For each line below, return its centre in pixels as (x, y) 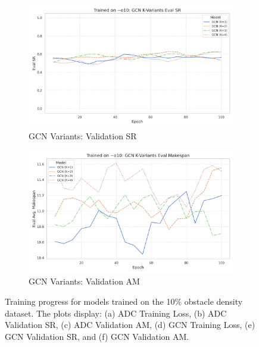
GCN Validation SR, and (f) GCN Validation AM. (97, 336)
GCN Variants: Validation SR (83, 135)
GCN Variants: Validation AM (84, 281)
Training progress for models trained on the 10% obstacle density (124, 301)
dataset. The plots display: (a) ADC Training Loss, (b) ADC (116, 313)
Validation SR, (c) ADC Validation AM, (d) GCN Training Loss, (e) (130, 325)
